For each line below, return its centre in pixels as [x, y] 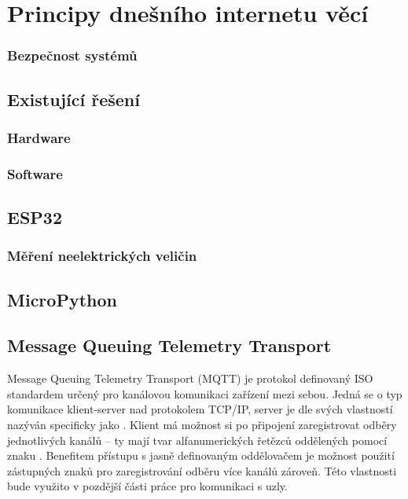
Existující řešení [74, 99]
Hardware [39, 137]
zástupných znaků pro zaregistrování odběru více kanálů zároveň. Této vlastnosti [202, 470]
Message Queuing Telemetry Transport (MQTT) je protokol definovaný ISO [190, 378]
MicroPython [62, 299]
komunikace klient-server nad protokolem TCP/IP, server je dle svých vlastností [200, 409]
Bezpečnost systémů [72, 55]
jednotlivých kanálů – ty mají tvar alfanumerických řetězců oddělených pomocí [197, 440]
